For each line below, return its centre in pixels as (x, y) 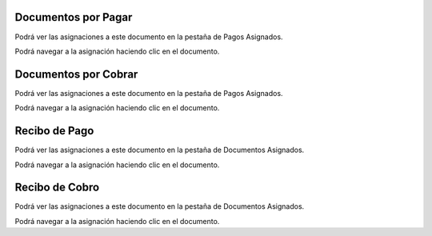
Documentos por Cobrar (76, 74)
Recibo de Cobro (57, 188)
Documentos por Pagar (74, 17)
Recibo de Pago (54, 131)
